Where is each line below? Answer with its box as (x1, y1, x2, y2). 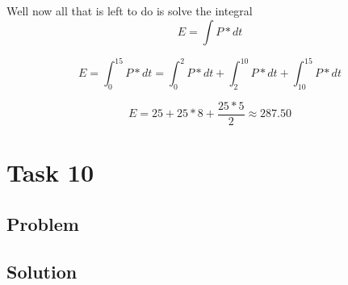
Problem (6, 211, 79, 236)
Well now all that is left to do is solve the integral (6, 2, 253, 19)
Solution (6, 258, 78, 283)
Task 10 (6, 156, 94, 189)
